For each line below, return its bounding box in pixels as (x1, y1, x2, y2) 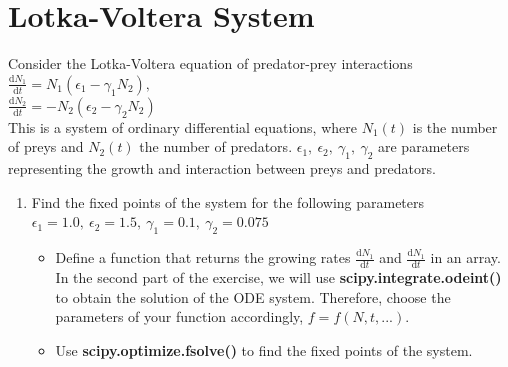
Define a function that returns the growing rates (55, 247, 351, 268)
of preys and (8, 136, 84, 157)
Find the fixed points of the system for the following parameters (31, 191, 425, 212)
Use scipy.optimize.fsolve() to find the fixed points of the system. (55, 339, 473, 360)
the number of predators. (139, 136, 293, 157)
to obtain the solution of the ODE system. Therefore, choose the (55, 286, 451, 307)
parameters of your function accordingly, (55, 306, 304, 327)
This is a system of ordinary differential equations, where (8, 116, 357, 137)
